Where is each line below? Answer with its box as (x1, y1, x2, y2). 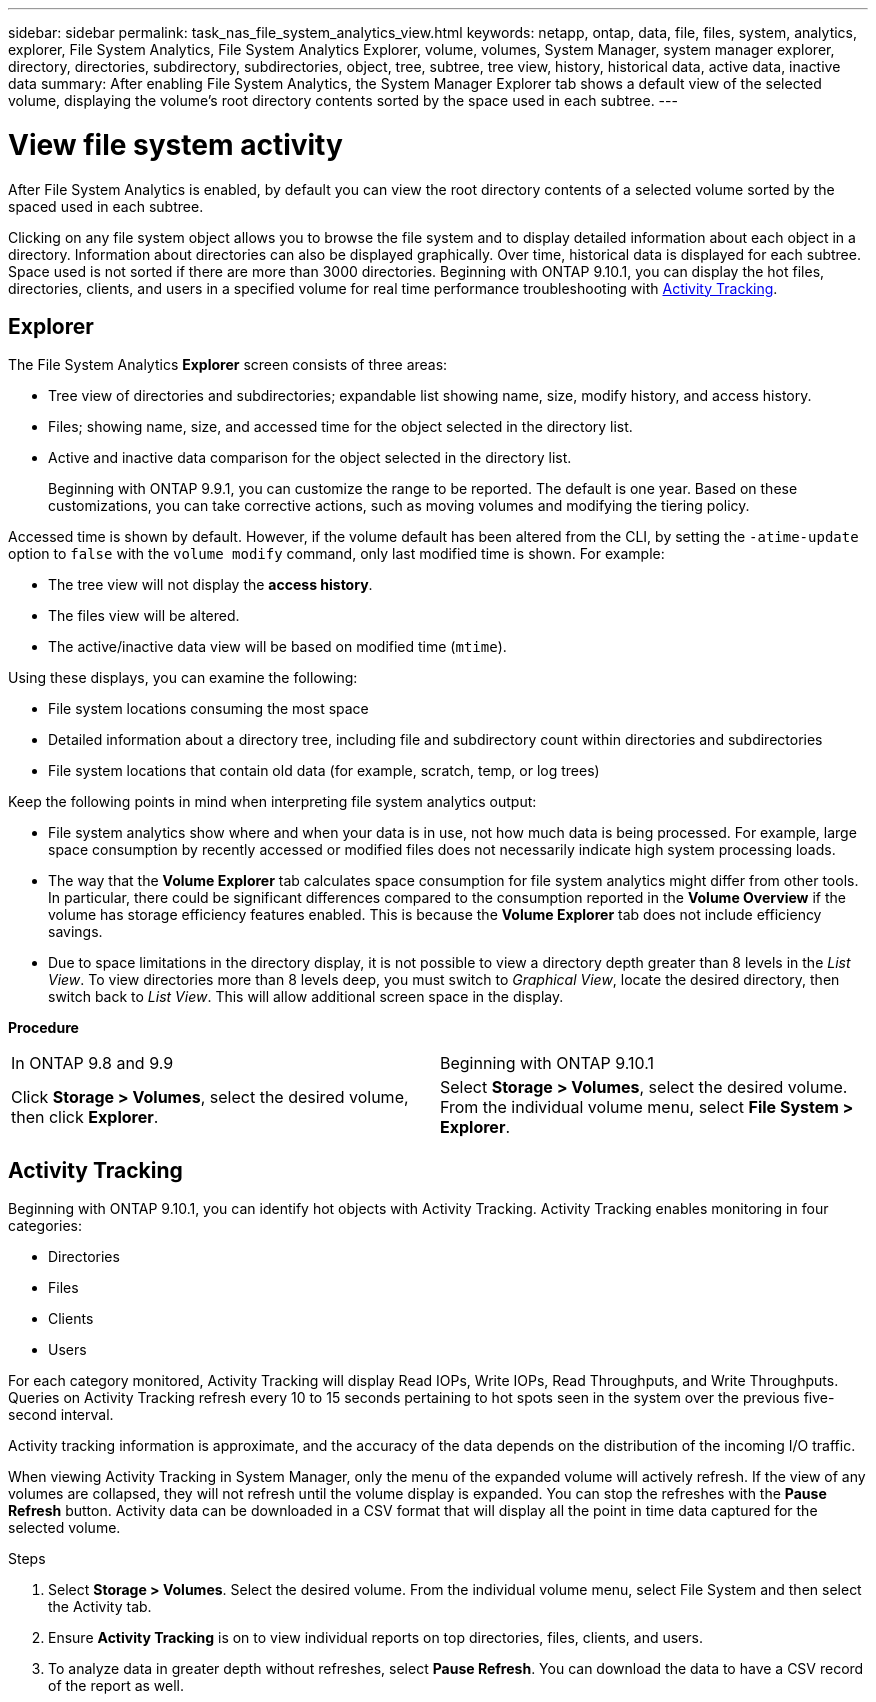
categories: (8, 1217, 82, 1235)
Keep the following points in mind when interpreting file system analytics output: (8, 793, 537, 811)
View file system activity (8, 127, 343, 162)
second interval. (8, 1406, 114, 1424)
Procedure (8, 1019, 79, 1037)
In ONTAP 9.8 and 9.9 (11, 1053, 174, 1074)
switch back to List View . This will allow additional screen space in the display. (48, 988, 564, 1006)
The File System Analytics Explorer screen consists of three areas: (8, 356, 448, 374)
